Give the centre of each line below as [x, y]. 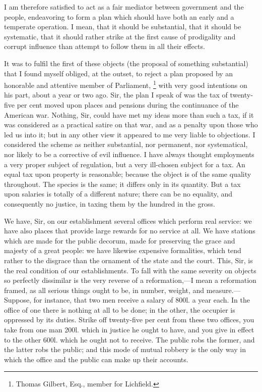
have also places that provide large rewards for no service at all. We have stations [130, 231]
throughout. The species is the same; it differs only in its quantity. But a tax [122, 184]
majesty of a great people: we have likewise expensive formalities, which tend [123, 250]
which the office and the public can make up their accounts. [96, 359]
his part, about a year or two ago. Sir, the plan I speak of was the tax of [116, 95]
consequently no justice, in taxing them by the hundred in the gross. [110, 203]
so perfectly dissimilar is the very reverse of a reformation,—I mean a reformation [130, 280]
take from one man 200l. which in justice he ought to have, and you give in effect [129, 330]
